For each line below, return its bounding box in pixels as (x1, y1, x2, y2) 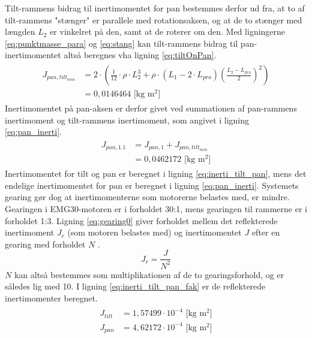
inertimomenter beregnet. (5, 291, 98, 304)
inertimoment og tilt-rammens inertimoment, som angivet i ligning (5, 113, 250, 126)
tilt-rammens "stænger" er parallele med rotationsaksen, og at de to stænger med (5, 13, 302, 26)
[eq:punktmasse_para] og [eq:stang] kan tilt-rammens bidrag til (5, 37, 238, 49)
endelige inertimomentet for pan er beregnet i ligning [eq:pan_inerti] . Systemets (5, 179, 299, 191)
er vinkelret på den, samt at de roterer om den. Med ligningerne (50, 25, 286, 38)
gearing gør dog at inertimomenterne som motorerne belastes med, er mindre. (5, 191, 290, 203)
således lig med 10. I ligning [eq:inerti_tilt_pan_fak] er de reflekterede (5, 280, 266, 292)
